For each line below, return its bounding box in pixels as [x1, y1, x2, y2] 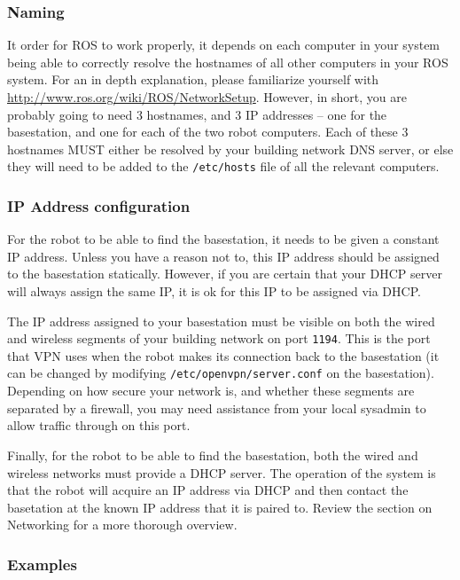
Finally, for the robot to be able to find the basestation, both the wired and [7, 445, 418, 464]
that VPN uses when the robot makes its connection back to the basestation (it [7, 346, 440, 364]
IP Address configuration [7, 194, 191, 216]
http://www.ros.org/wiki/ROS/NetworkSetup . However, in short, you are [7, 88, 407, 106]
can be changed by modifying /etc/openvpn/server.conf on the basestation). [7, 364, 434, 382]
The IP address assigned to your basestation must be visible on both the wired [7, 311, 435, 330]
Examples [7, 553, 77, 575]
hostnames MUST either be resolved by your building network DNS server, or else [7, 139, 454, 158]
